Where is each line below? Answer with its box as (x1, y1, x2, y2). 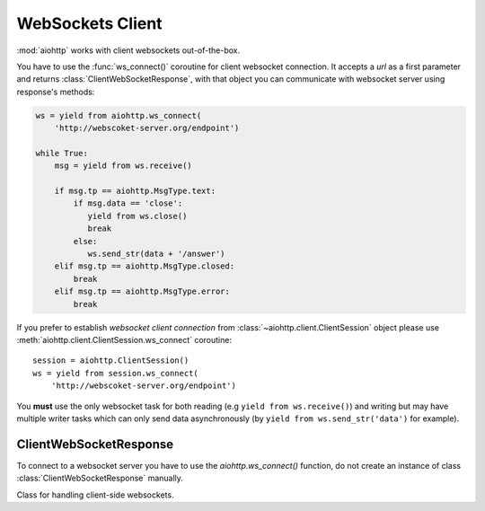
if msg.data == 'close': (73, 198, 183, 208)
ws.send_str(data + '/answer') (87, 249, 225, 259)
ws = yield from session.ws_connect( (32, 368, 199, 378)
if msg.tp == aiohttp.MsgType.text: (54, 186, 216, 197)
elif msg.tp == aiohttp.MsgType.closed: (54, 261, 235, 271)
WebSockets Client (16, 13, 163, 33)
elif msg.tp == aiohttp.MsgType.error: (54, 286, 231, 296)
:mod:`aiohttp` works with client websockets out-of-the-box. (16, 45, 241, 56)
